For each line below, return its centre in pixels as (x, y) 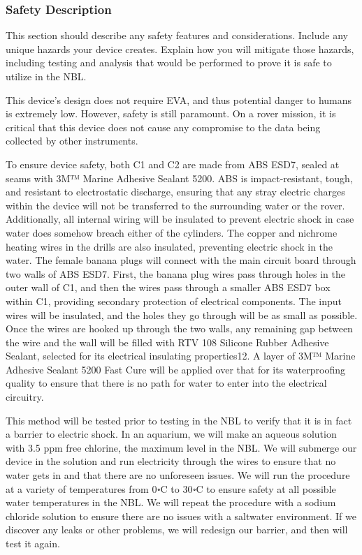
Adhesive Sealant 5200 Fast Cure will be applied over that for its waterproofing (175, 369)
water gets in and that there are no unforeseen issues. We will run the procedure (178, 475)
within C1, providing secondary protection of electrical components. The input (174, 301)
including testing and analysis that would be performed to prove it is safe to (169, 62)
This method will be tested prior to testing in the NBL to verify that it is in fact (179, 420)
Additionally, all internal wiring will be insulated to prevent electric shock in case (180, 219)
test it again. (33, 543)
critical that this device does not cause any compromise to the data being (163, 127)
